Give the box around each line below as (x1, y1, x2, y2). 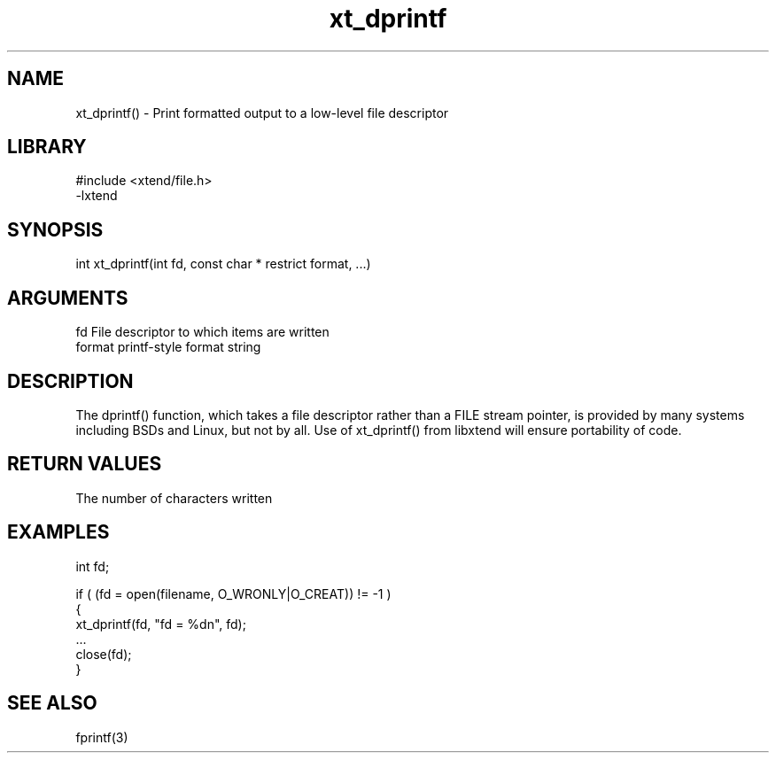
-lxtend (75, 188, 118, 204)
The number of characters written (75, 490, 273, 506)
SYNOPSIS (7, 218, 104, 241)
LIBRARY (7, 136, 87, 159)
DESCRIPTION (7, 369, 134, 392)
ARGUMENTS (7, 286, 128, 309)
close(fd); (75, 646, 132, 662)
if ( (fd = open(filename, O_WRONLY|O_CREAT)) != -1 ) (75, 586, 392, 601)
